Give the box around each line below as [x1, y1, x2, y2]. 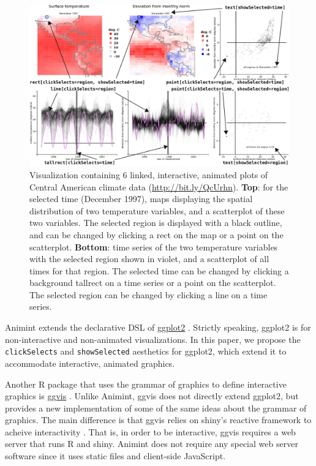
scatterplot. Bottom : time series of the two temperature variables [29, 240, 278, 253]
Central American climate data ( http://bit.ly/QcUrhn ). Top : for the [29, 180, 288, 193]
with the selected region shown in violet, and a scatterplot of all [29, 252, 269, 265]
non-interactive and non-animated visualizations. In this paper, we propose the [5, 333, 301, 345]
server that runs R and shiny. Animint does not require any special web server [5, 437, 298, 450]
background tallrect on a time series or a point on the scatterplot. [29, 276, 276, 289]
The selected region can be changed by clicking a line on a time [29, 288, 268, 301]
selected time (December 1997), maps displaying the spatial [29, 192, 253, 205]
